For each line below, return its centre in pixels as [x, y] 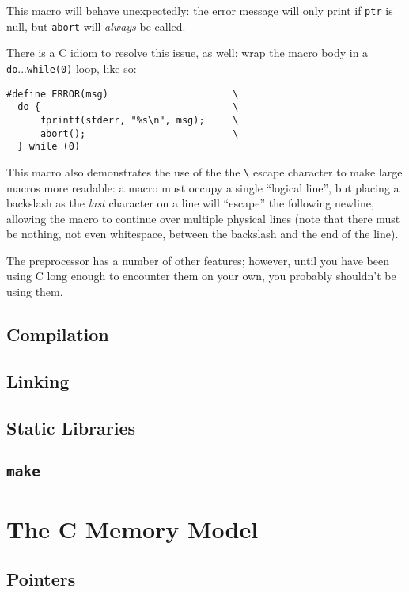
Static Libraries [71, 427]
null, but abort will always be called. [96, 26]
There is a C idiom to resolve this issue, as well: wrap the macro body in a [187, 53]
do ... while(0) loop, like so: [72, 68]
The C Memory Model [133, 528]
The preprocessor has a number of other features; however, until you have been [198, 260]
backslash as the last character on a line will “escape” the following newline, [190, 203]
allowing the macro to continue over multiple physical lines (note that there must [203, 218]
